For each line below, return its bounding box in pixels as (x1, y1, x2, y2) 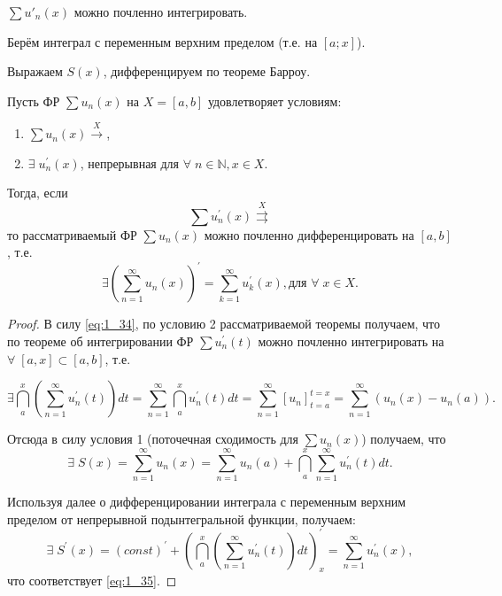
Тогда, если (7, 183, 68, 202)
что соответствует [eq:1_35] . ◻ (7, 571, 177, 590)
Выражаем (7, 62, 63, 81)
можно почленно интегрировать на (258, 332, 444, 351)
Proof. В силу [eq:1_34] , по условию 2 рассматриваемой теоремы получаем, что (7, 314, 441, 333)
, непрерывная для (80, 153, 179, 172)
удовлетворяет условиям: (207, 91, 342, 110)
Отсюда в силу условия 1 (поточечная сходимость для (7, 430, 298, 448)
